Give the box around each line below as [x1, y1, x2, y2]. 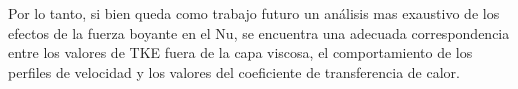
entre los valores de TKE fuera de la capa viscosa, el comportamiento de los [8, 42, 473, 63]
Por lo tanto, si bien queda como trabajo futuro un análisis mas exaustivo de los [8, 3, 500, 23]
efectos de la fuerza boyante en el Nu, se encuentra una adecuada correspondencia [8, 22, 510, 43]
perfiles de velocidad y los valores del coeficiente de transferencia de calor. [8, 61, 460, 82]
